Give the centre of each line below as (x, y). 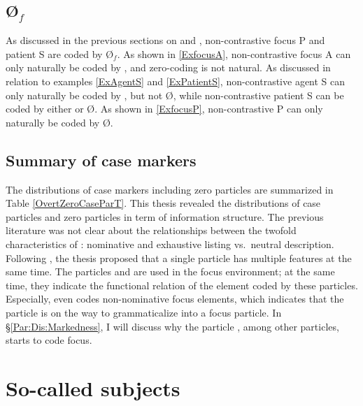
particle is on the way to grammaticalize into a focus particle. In (144, 312)
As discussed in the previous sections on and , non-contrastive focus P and (165, 40)
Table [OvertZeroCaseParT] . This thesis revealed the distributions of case (163, 203)
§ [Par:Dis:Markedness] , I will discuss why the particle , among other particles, (172, 326)
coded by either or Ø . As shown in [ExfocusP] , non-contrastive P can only (164, 109)
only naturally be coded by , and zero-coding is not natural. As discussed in (168, 67)
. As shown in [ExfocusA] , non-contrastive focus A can (234, 53)
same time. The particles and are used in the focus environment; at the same (170, 271)
